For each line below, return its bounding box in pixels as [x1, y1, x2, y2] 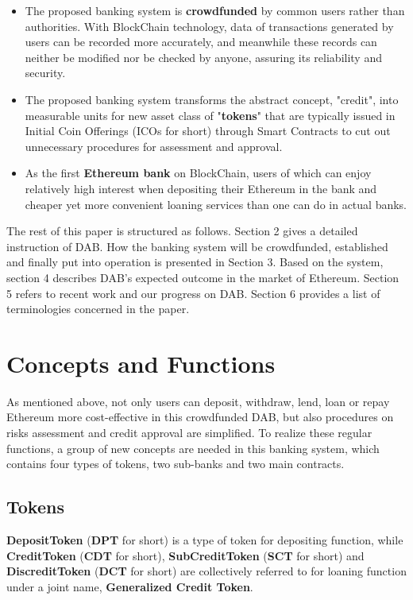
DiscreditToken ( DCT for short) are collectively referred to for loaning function [6, 563, 407, 579]
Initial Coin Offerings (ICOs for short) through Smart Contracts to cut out [25, 122, 391, 139]
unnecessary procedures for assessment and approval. [25, 137, 283, 154]
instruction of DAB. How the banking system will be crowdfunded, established [6, 238, 388, 254]
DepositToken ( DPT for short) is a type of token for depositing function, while [6, 531, 403, 548]
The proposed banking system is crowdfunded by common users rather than [25, 2, 405, 18]
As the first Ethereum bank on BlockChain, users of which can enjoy [25, 165, 372, 181]
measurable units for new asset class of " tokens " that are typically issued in [25, 106, 396, 123]
